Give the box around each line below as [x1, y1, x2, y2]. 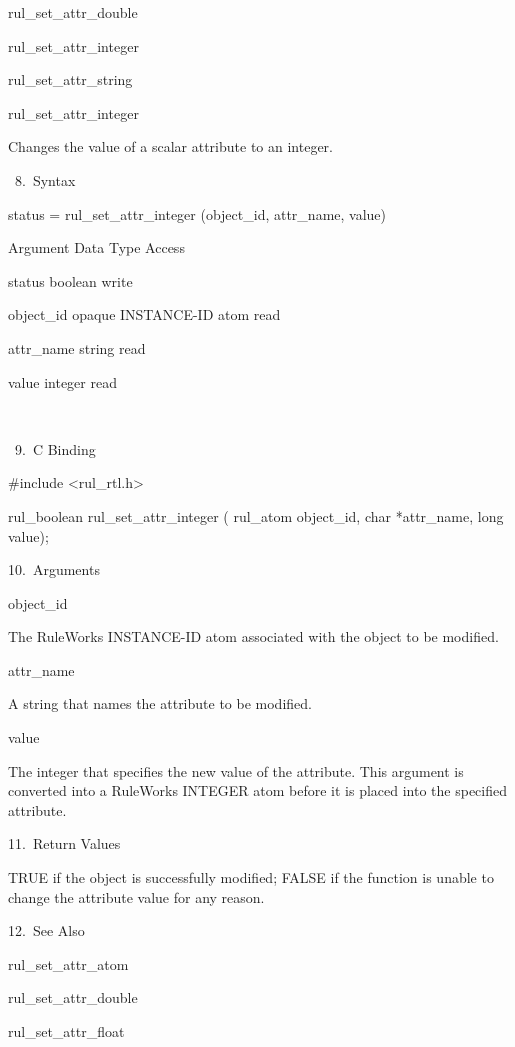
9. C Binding [14, 438, 96, 459]
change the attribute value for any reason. [8, 886, 265, 907]
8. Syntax [14, 169, 76, 190]
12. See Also [8, 920, 85, 941]
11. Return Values [8, 833, 121, 854]
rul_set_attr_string [8, 69, 133, 90]
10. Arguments [8, 559, 100, 580]
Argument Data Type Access [8, 237, 185, 258]
